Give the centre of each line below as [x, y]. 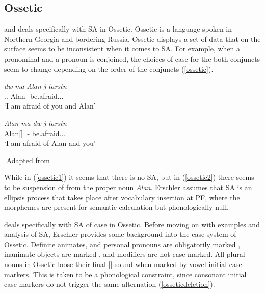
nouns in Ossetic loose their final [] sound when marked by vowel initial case [123, 264]
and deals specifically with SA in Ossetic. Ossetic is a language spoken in [118, 29]
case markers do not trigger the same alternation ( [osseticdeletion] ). [110, 284]
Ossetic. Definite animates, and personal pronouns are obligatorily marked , [122, 244]
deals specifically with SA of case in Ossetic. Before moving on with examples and [132, 224]
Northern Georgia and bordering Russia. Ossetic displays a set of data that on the [132, 38]
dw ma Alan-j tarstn [35, 86]
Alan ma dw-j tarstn [35, 123]
